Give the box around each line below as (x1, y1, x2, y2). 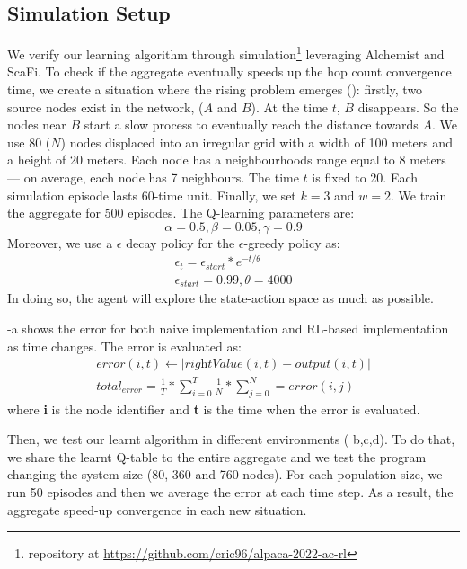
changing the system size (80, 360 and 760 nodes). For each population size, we (7, 465, 443, 484)
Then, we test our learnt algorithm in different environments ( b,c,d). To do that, (7, 430, 455, 449)
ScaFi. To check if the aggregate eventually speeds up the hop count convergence (7, 62, 452, 81)
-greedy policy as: (243, 233, 340, 252)
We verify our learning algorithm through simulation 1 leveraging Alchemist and (7, 42, 445, 63)
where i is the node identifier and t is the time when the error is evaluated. (7, 399, 420, 418)
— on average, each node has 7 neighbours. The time (7, 168, 299, 187)
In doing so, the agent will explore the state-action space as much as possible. (7, 289, 434, 307)
